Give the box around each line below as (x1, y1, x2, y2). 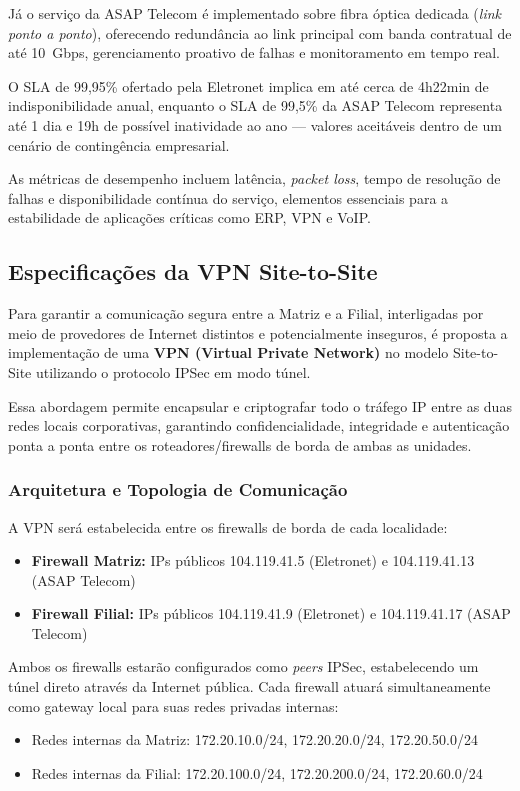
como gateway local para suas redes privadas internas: (8, 695, 339, 716)
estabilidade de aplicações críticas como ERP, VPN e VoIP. (8, 207, 371, 228)
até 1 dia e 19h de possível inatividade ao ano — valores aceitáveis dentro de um (8, 114, 502, 135)
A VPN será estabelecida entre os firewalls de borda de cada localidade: (8, 516, 448, 537)
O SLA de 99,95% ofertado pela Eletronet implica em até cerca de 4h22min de (8, 75, 489, 96)
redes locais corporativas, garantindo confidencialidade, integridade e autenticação (8, 415, 510, 436)
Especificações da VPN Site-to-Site (8, 256, 378, 287)
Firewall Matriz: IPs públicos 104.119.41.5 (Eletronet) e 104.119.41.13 (31, 550, 475, 571)
